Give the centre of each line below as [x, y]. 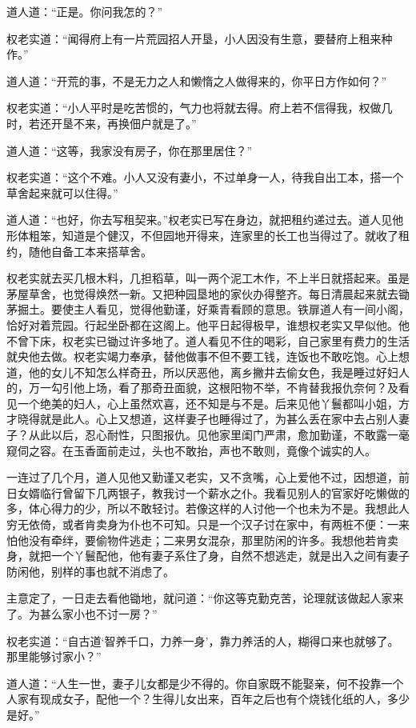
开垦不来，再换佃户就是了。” [124, 123]
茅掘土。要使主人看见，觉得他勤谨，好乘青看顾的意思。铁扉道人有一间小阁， [208, 309]
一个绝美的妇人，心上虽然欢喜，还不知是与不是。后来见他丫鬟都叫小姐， [208, 403]
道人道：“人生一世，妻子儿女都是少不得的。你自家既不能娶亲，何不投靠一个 [205, 683]
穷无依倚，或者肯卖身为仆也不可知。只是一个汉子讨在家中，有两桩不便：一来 [208, 524]
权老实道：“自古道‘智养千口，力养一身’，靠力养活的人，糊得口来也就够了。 [203, 640]
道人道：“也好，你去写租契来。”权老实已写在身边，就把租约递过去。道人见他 [205, 220]
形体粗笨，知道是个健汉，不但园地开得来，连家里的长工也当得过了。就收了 [202, 235]
